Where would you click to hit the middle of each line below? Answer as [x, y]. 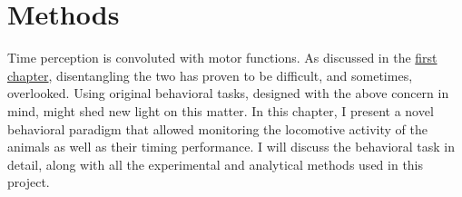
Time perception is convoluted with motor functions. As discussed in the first [222, 58]
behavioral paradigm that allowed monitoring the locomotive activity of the [217, 128]
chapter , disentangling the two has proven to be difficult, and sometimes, [210, 75]
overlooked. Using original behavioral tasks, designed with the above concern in [228, 93]
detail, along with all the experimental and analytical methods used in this [216, 164]
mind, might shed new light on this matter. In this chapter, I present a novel [221, 110]
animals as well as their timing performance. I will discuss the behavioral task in [231, 147]
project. [29, 182]
